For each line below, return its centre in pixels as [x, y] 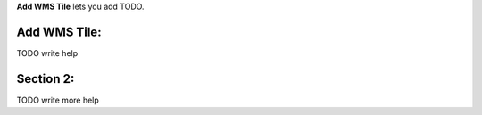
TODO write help [47, 53]
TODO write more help [58, 100]
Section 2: [46, 79]
